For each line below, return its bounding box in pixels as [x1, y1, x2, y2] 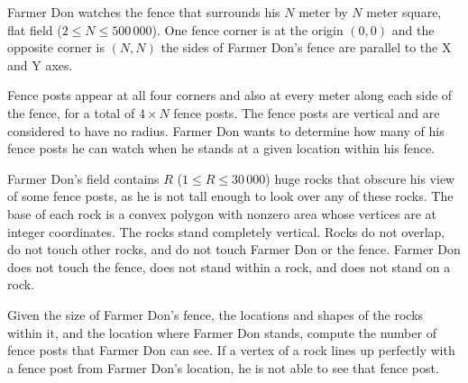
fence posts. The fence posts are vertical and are [173, 103, 440, 122]
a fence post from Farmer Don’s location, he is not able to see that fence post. [7, 358, 439, 377]
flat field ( [7, 20, 62, 39]
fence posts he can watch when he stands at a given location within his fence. [7, 139, 436, 158]
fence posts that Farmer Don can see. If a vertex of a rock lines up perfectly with [7, 341, 455, 360]
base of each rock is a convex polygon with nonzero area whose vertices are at [7, 204, 437, 223]
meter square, [366, 3, 442, 21]
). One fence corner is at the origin [151, 20, 344, 39]
